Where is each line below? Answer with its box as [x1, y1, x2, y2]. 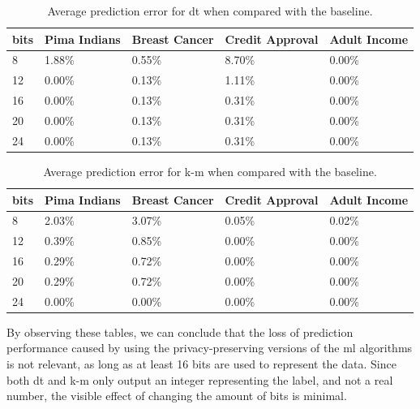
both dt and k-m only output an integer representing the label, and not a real [6, 371, 393, 388]
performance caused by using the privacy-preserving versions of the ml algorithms [6, 339, 413, 356]
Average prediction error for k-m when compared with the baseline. [43, 162, 377, 179]
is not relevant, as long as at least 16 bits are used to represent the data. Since [6, 355, 396, 372]
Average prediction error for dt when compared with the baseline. [47, 2, 373, 19]
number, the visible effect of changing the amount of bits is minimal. [6, 387, 347, 404]
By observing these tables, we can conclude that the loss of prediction [6, 323, 354, 340]
